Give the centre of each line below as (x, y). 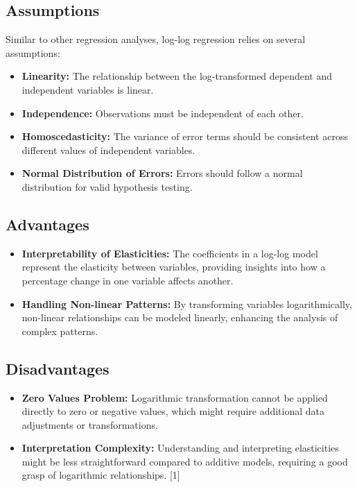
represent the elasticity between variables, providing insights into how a (174, 267)
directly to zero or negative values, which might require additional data (173, 411)
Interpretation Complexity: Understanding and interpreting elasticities (180, 448)
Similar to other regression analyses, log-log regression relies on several (156, 39)
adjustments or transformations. (90, 424)
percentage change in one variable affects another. (128, 280)
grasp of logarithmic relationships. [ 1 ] (101, 475)
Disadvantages (58, 368)
